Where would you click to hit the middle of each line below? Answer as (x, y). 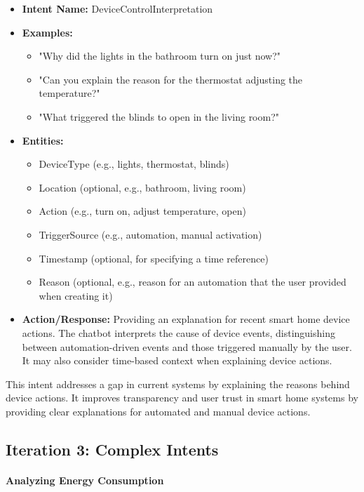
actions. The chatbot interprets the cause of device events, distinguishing (178, 332)
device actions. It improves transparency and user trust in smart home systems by (182, 398)
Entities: (43, 140)
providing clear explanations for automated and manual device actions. (158, 411)
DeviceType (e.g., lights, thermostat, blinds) (134, 164)
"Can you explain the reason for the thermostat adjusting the (171, 79)
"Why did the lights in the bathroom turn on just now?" (160, 56)
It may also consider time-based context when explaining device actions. (177, 360)
